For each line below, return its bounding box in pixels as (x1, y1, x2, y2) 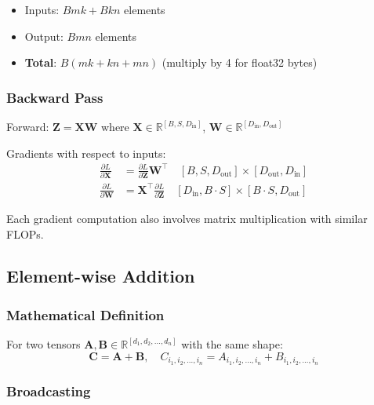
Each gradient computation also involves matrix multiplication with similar (6, 210, 368, 226)
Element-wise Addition (6, 264, 195, 288)
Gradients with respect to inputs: (6, 144, 166, 161)
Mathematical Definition (6, 305, 165, 324)
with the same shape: (181, 336, 283, 352)
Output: (24, 27, 64, 44)
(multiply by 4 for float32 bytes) (162, 54, 318, 71)
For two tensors (6, 336, 81, 352)
